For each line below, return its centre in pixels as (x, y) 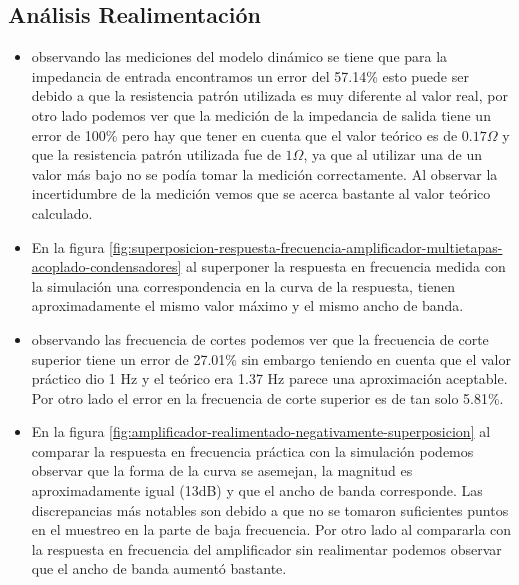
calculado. (62, 212)
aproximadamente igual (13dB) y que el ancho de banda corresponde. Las (257, 490)
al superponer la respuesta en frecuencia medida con (346, 266)
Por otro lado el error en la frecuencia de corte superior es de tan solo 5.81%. (267, 397)
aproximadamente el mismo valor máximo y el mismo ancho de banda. (247, 305)
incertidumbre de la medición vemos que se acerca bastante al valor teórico (261, 193)
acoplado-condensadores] (106, 266)
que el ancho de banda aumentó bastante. (159, 568)
